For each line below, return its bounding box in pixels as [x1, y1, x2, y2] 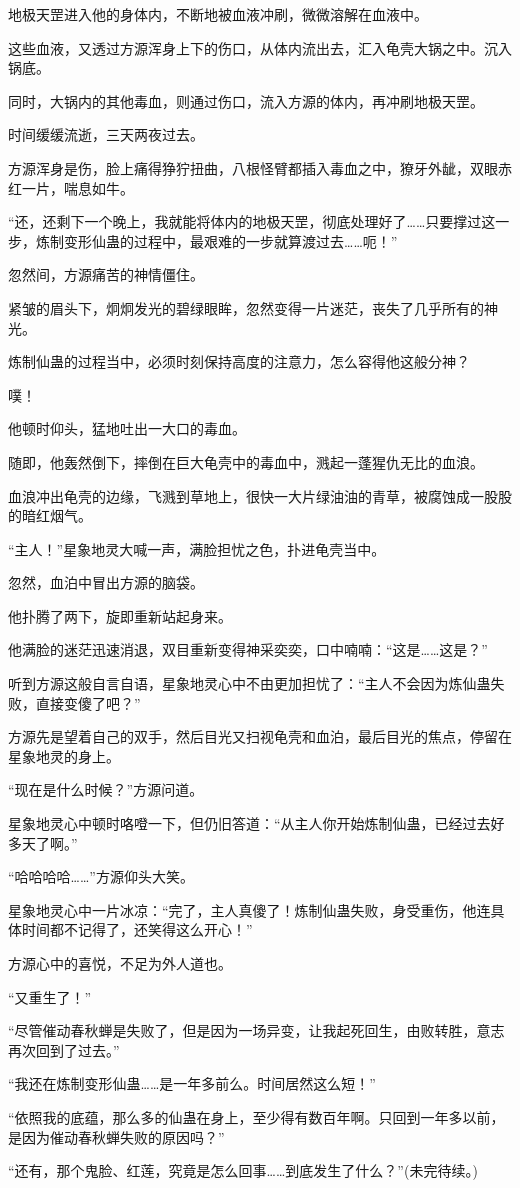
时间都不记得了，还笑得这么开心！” [21, 919, 253, 940]
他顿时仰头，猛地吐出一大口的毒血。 [8, 418, 246, 439]
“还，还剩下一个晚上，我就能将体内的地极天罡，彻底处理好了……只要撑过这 [8, 211, 496, 232]
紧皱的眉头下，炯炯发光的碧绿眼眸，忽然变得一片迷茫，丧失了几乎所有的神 [8, 297, 498, 318]
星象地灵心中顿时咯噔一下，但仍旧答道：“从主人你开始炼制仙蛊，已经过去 [8, 813, 491, 834]
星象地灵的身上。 [8, 745, 120, 766]
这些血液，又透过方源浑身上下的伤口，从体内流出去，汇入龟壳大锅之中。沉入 [8, 37, 512, 58]
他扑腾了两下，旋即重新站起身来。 [8, 605, 232, 626]
